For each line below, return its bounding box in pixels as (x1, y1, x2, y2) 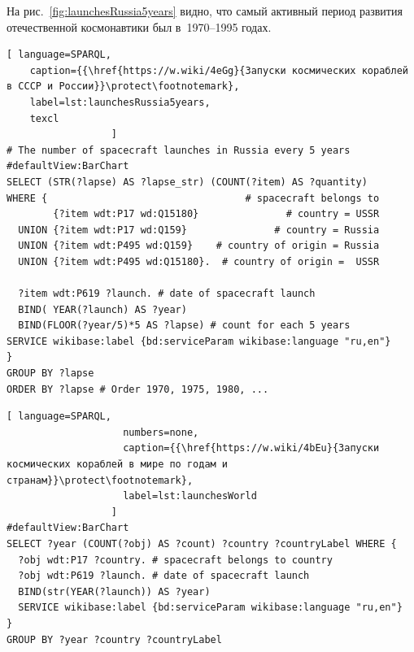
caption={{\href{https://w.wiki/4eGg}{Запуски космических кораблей (29, 64, 408, 76)
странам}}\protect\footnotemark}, (7, 474, 194, 486)
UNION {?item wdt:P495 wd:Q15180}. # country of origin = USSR (18, 255, 380, 267)
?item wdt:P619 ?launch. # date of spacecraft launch (18, 288, 316, 300)
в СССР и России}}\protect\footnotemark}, (7, 80, 240, 93)
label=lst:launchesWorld (123, 490, 257, 502)
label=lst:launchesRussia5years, (29, 96, 211, 108)
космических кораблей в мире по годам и (7, 459, 229, 471)
